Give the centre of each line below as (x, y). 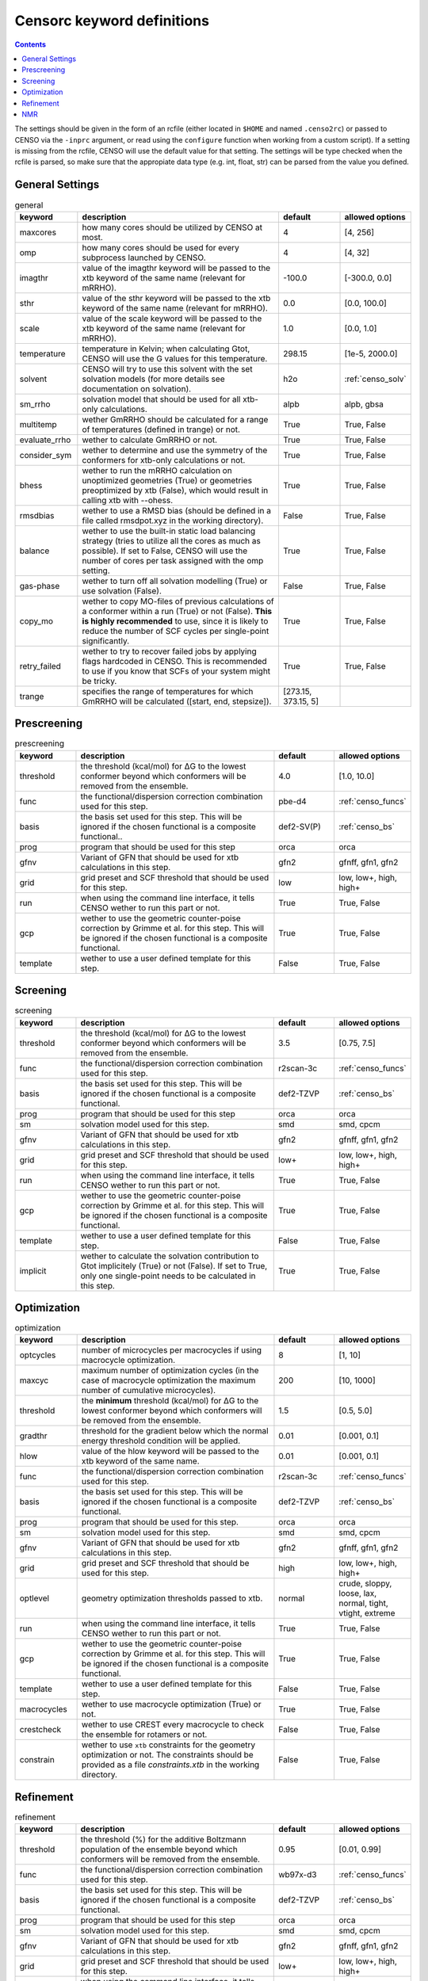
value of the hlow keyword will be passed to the (170, 1452)
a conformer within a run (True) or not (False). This (177, 611)
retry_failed (40, 666)
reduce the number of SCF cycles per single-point (176, 631)
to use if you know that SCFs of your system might (176, 671)
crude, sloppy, (365, 1583)
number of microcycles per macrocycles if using (171, 1350)
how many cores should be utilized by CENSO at (172, 227)
